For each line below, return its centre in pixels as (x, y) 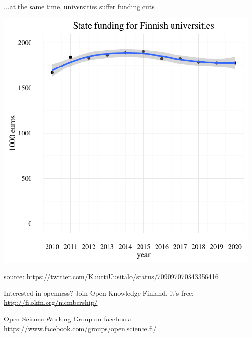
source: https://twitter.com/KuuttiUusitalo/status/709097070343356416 (111, 277)
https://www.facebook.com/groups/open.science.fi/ (80, 328)
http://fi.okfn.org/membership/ (51, 302)
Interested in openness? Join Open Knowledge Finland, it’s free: (99, 293)
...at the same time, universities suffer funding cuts (79, 6)
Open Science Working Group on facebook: (68, 318)
